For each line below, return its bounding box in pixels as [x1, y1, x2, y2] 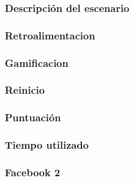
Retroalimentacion [5, 27, 95, 42]
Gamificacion [5, 55, 69, 70]
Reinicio [5, 82, 45, 97]
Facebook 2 [5, 164, 60, 179]
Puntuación [5, 110, 61, 125]
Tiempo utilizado [5, 137, 89, 152]
